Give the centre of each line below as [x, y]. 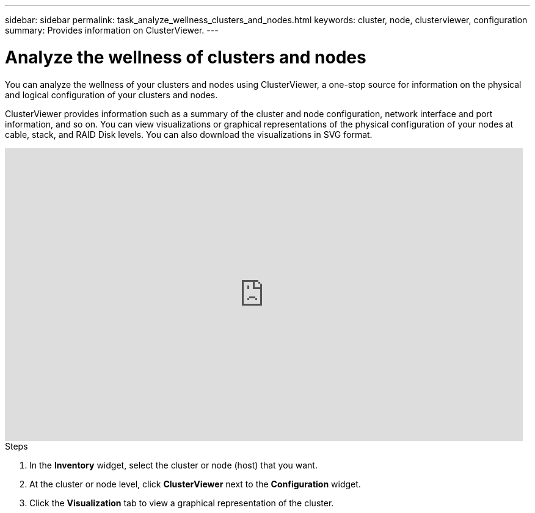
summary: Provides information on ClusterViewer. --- [112, 30]
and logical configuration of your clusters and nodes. [111, 95]
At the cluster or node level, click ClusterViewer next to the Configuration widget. [195, 484]
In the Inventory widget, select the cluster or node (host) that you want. [173, 465]
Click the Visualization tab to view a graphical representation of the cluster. [182, 503]
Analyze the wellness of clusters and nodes [186, 57]
